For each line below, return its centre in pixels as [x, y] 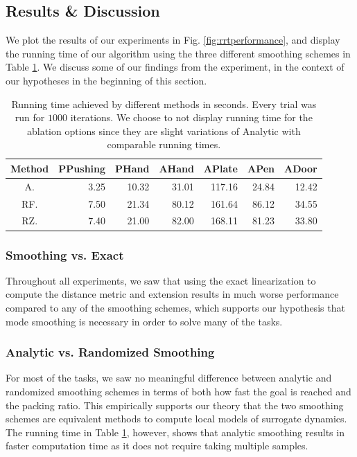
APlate [220, 168]
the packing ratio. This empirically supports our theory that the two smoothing [175, 405]
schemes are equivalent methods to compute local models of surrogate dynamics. [176, 419]
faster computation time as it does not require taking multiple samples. [157, 446]
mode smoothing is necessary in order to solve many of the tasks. [144, 321]
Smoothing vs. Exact [65, 254]
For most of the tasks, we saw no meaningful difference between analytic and [169, 378]
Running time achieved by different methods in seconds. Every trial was [164, 104]
